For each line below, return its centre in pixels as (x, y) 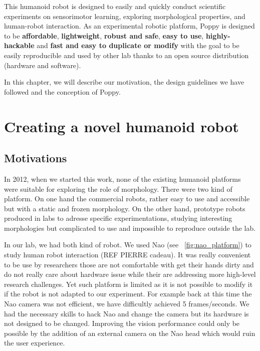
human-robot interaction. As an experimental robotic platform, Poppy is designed (129, 26)
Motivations (36, 158)
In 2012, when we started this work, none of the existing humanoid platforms (122, 179)
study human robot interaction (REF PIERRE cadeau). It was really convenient (127, 255)
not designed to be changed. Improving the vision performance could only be (122, 323)
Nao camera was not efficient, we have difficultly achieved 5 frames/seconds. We (127, 304)
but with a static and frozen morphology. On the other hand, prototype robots (125, 208)
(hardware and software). (43, 65)
